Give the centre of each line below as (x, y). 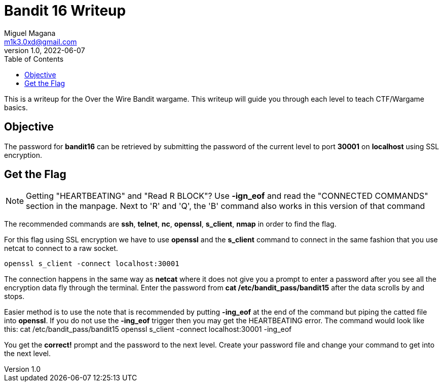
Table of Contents (34, 59)
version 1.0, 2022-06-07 (45, 50)
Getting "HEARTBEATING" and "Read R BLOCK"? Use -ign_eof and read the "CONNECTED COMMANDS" (227, 196)
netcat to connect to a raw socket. (61, 248)
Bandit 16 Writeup (65, 11)
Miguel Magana (30, 33)
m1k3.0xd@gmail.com (41, 41)
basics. (16, 107)
